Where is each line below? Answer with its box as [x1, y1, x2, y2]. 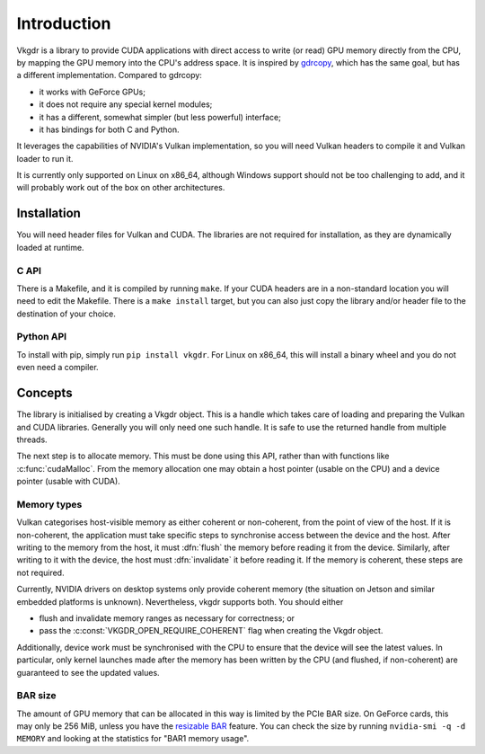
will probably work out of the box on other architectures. [16, 182, 225, 193]
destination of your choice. [16, 308, 117, 319]
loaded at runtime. [16, 242, 84, 253]
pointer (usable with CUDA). [16, 476, 120, 487]
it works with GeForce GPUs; [39, 86, 145, 97]
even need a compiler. [16, 362, 99, 373]
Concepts [16, 386, 73, 401]
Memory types [16, 498, 83, 510]
